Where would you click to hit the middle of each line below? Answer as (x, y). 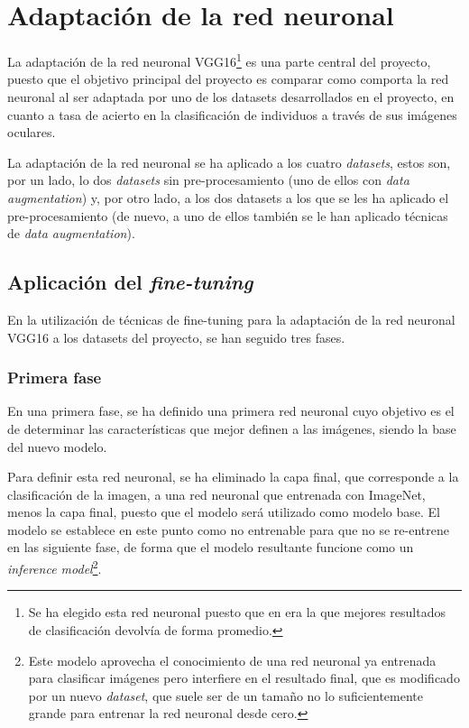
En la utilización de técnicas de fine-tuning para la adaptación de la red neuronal (231, 319)
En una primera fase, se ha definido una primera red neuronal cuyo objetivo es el (231, 411)
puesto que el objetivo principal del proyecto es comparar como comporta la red (228, 79)
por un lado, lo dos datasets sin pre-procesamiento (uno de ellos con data (208, 180)
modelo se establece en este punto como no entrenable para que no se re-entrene (228, 529)
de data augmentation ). (71, 233)
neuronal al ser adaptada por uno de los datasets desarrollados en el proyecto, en (231, 96)
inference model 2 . (55, 567)
